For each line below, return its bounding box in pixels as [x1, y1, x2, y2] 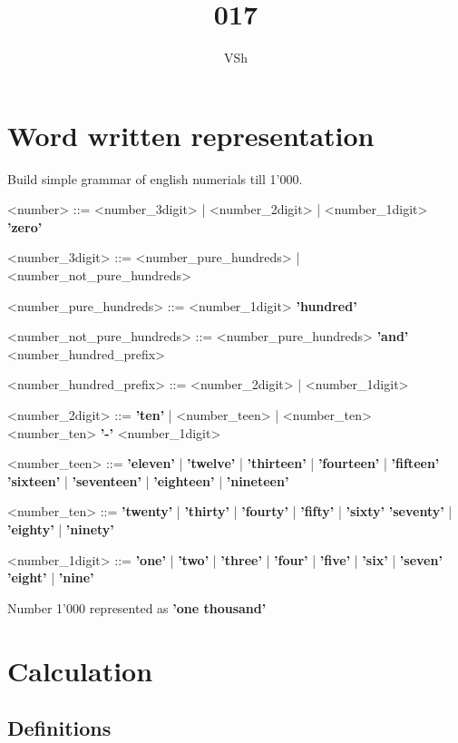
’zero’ [7, 217, 43, 236]
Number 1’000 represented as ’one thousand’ [7, 598, 267, 617]
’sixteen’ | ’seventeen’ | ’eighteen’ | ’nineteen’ [7, 471, 289, 490]
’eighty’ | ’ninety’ [7, 519, 114, 538]
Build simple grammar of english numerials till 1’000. [7, 169, 303, 188]
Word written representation [7, 116, 375, 153]
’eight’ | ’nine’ [7, 568, 94, 587]
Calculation [7, 651, 153, 689]
